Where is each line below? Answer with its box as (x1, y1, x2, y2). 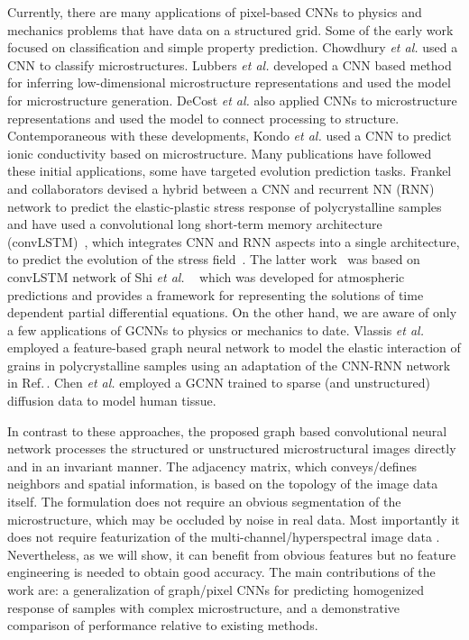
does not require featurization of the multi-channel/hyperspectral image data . (7, 527, 440, 546)
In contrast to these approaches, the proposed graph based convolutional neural (7, 421, 447, 440)
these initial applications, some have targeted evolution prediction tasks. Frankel (7, 161, 452, 180)
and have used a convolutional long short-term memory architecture (7, 215, 382, 233)
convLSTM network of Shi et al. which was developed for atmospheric (7, 267, 405, 286)
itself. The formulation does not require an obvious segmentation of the (7, 492, 401, 511)
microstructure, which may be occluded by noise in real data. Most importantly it (7, 509, 460, 528)
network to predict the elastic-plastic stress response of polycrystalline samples (7, 197, 442, 215)
